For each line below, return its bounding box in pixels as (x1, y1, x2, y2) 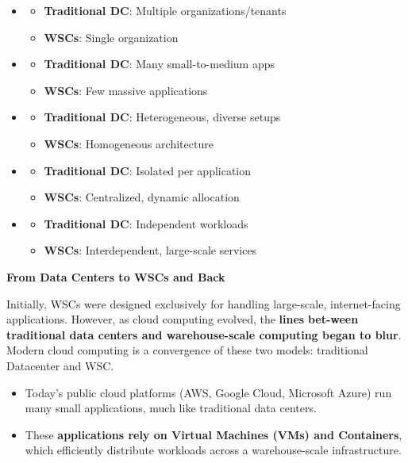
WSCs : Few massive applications (44, 82, 208, 98)
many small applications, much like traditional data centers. (25, 400, 317, 416)
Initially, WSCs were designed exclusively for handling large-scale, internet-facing (6, 295, 401, 312)
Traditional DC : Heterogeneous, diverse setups (44, 109, 281, 125)
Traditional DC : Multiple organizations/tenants (44, 2, 287, 18)
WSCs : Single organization (44, 29, 179, 45)
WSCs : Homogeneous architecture (44, 135, 214, 151)
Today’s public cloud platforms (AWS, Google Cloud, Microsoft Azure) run (25, 384, 392, 400)
